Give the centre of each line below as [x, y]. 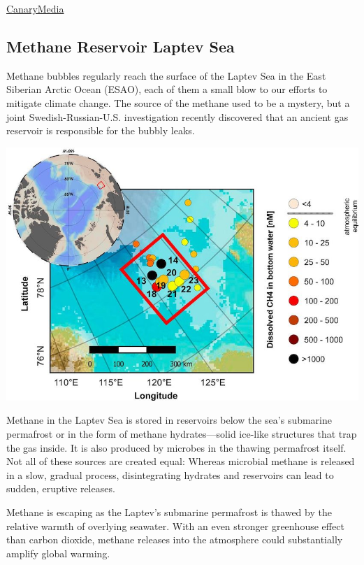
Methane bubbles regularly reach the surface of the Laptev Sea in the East [166, 75]
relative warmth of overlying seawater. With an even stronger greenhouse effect [175, 525]
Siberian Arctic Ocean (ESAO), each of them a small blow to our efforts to [167, 89]
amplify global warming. [58, 553]
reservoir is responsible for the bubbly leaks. [101, 130]
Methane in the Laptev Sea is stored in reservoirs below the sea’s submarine [169, 420]
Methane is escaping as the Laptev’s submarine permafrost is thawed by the [169, 512]
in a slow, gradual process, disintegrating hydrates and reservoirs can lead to [170, 474]
